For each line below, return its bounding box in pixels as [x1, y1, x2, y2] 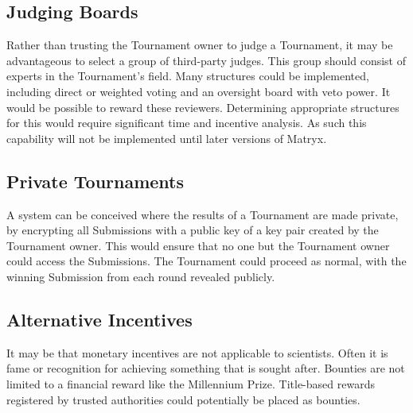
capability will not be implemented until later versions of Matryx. [6, 129, 327, 146]
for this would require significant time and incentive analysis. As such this [6, 114, 367, 131]
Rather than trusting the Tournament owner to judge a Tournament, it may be [6, 37, 393, 53]
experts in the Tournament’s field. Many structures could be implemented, [6, 68, 369, 84]
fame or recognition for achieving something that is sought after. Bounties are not [6, 360, 405, 376]
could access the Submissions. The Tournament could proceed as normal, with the [6, 253, 407, 269]
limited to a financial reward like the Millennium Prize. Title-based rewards [6, 375, 375, 392]
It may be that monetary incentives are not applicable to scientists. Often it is [6, 344, 388, 361]
